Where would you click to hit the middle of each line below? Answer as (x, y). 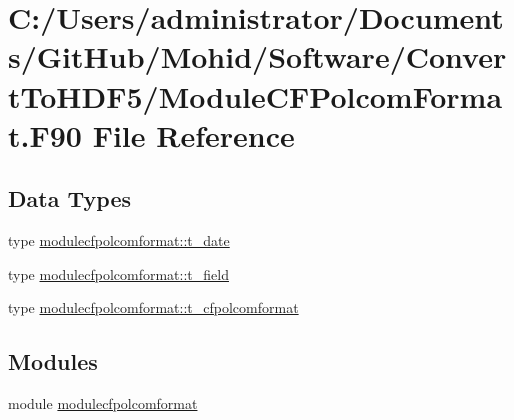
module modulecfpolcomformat (103, 403)
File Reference (193, 134)
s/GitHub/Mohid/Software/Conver (257, 56)
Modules (53, 361)
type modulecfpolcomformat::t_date (119, 240)
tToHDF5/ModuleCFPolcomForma (255, 95)
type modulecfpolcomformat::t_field (118, 273)
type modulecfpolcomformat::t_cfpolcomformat (153, 307)
